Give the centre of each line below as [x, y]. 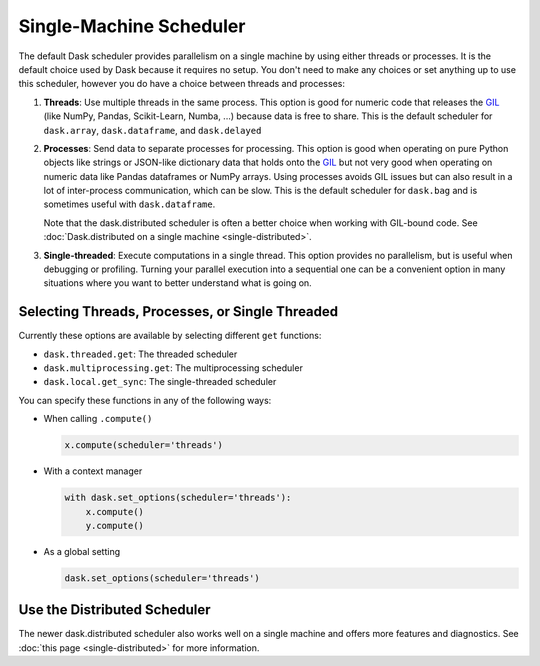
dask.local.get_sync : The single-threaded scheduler [160, 382]
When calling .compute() [98, 419]
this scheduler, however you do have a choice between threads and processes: [181, 84]
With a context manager [93, 471]
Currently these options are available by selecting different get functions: [170, 336]
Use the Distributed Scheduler [114, 610]
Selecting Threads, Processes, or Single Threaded [178, 311]
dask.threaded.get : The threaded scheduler [140, 354]
